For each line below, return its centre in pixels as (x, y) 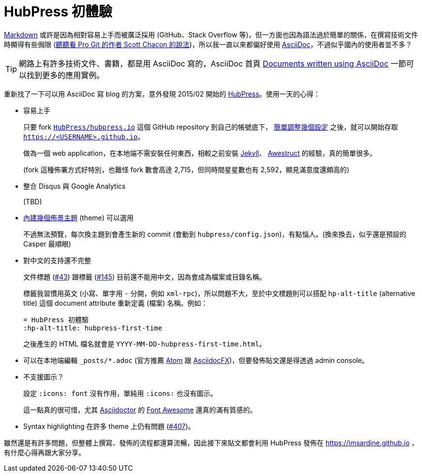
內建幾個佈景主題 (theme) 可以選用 (78, 217)
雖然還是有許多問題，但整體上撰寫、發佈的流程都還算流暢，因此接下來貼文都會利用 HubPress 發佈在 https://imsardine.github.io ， (211, 443)
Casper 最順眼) (47, 244)
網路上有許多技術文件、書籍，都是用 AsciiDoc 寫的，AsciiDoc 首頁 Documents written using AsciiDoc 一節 (213, 63)
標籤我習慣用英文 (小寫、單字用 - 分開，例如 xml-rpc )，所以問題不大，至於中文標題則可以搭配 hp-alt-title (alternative (219, 293)
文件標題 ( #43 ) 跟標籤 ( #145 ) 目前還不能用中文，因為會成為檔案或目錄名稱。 (145, 277)
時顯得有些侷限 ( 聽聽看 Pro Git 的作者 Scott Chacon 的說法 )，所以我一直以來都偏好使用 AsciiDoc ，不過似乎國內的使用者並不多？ (208, 44)
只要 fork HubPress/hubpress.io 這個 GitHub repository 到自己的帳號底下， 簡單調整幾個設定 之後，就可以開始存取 (211, 127)
